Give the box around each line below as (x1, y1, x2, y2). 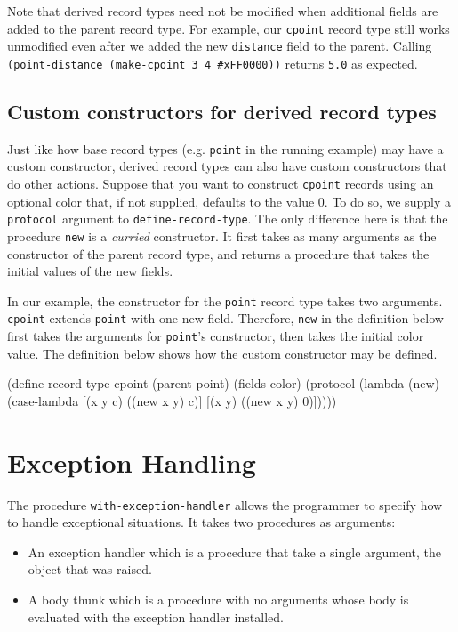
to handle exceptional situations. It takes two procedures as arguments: (7, 513, 396, 531)
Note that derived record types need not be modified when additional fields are (7, 2, 438, 20)
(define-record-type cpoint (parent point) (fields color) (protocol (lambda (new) (7, 374, 440, 393)
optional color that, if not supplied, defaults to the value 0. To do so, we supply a (7, 191, 451, 210)
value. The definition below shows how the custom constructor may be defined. (7, 344, 438, 362)
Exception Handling (7, 443, 256, 480)
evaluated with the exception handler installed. (28, 607, 284, 626)
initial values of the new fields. (7, 262, 173, 280)
